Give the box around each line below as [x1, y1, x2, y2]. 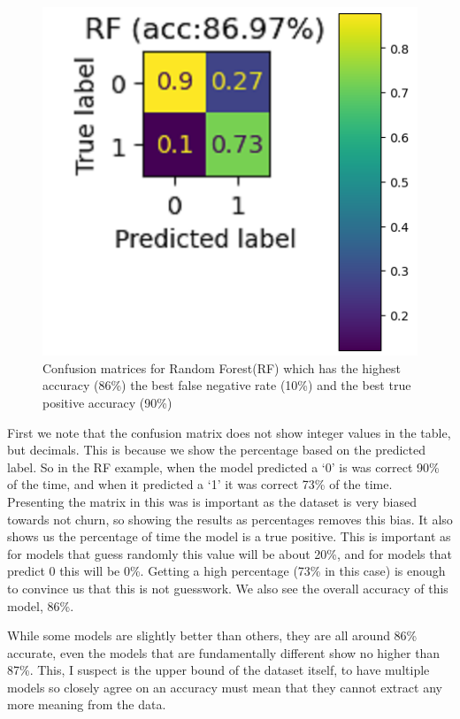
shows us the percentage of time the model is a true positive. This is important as [7, 527, 451, 546]
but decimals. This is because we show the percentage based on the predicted [7, 440, 425, 459]
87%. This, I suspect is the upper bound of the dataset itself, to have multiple [7, 661, 430, 679]
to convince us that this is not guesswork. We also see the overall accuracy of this [7, 578, 448, 597]
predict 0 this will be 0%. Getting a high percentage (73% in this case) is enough [7, 562, 446, 580]
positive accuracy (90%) [42, 393, 172, 411]
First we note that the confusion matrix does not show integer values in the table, [7, 423, 451, 441]
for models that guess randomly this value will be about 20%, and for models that [7, 544, 452, 562]
